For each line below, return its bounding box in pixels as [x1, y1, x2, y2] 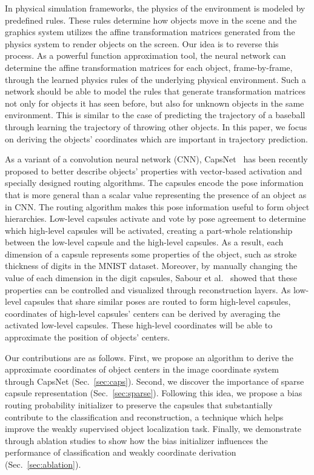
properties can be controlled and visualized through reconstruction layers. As [5, 283, 291, 296]
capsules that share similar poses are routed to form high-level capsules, [24, 295, 291, 308]
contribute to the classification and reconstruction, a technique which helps [5, 410, 284, 423]
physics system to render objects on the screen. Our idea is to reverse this [5, 37, 279, 50]
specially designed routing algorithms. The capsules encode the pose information [5, 176, 304, 189]
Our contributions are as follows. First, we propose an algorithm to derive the [5, 351, 294, 364]
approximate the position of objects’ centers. [5, 331, 170, 344]
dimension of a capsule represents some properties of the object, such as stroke [5, 247, 297, 260]
